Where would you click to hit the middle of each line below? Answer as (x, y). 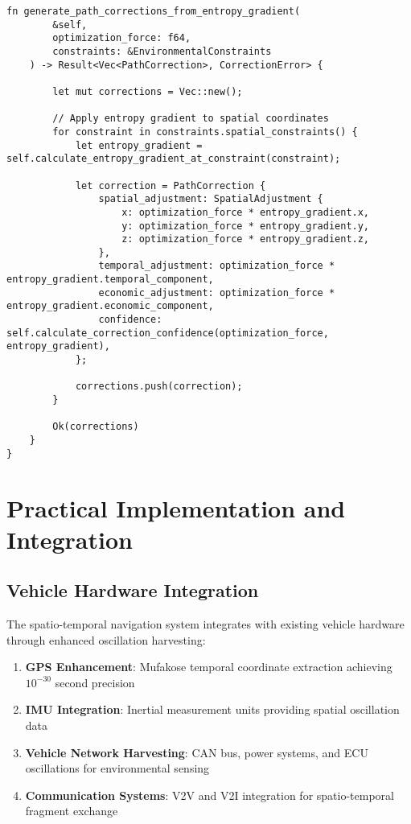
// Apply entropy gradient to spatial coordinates (191, 119)
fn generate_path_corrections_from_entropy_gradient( (154, 11)
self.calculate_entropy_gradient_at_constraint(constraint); (174, 159)
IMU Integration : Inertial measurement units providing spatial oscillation (212, 709)
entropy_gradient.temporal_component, (110, 280)
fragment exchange (72, 811)
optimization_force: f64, (122, 38)
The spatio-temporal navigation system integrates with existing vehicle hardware (205, 624)
